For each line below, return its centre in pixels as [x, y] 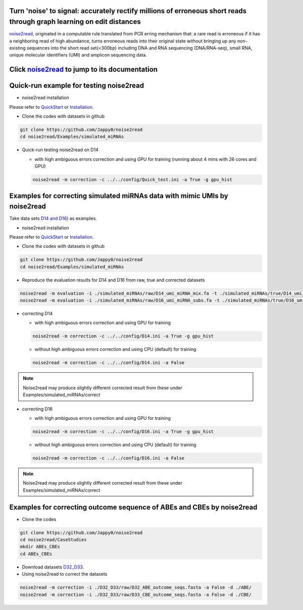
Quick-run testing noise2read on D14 [60, 150]
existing [18, 48]
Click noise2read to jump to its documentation [84, 70]
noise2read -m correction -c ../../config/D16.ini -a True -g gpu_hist [123, 431]
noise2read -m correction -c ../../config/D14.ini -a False [109, 363]
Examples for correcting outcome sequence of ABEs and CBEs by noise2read [133, 507]
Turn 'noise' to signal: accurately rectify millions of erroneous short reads [128, 11]
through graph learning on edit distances [75, 22]
